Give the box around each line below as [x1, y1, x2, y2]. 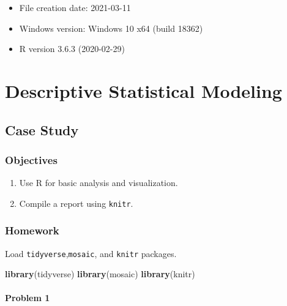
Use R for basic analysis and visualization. [19, 176, 178, 189]
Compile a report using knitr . [19, 196, 133, 209]
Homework [5, 223, 59, 238]
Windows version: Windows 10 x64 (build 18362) [19, 21, 203, 34]
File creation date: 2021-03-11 [19, 1, 131, 13]
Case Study [5, 120, 79, 139]
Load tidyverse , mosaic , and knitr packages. [5, 247, 177, 259]
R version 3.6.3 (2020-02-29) [19, 42, 125, 55]
